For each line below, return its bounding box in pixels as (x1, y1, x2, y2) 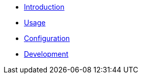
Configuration (24, 34, 70, 43)
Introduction (24, 3, 65, 11)
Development (24, 50, 69, 58)
